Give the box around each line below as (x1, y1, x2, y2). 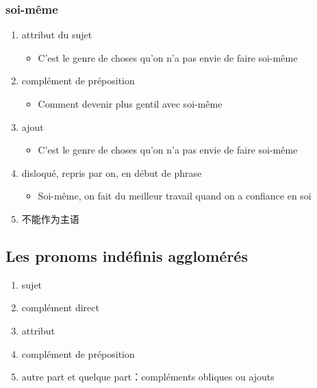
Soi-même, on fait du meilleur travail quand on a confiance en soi (38, 189, 312, 203)
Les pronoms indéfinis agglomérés (5, 245, 248, 266)
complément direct (21, 300, 99, 315)
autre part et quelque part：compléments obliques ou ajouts (21, 369, 275, 384)
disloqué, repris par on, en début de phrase (21, 165, 202, 180)
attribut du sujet (21, 27, 92, 42)
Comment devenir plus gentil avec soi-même (38, 97, 223, 110)
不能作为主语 (21, 211, 79, 226)
